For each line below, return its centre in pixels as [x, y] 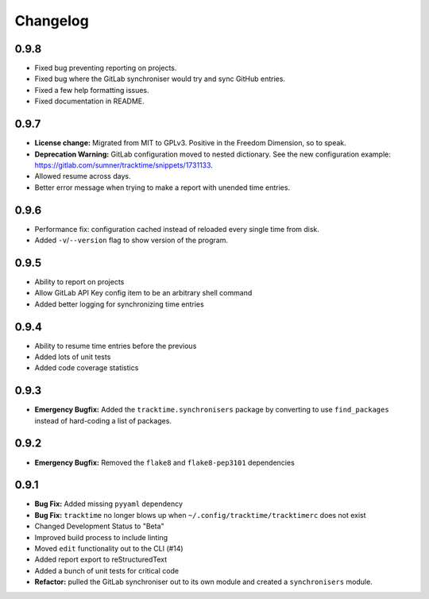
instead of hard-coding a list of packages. [103, 420]
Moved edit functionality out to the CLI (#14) [109, 549]
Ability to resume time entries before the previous [116, 346]
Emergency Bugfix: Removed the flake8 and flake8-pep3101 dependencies [165, 462]
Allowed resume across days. [83, 176]
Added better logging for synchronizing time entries [119, 304]
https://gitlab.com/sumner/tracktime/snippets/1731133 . [124, 165]
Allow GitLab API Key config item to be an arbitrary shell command [143, 293]
